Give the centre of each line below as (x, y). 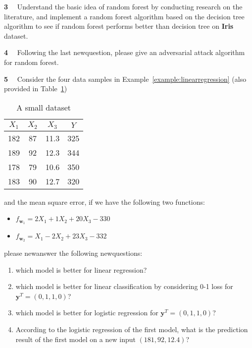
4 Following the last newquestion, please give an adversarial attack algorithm (125, 52)
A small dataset (44, 107)
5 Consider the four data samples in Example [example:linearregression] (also (125, 79)
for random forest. (31, 62)
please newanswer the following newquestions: (73, 253)
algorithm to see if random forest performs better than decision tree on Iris (119, 26)
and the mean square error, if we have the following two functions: (104, 202)
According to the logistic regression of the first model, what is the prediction (132, 329)
